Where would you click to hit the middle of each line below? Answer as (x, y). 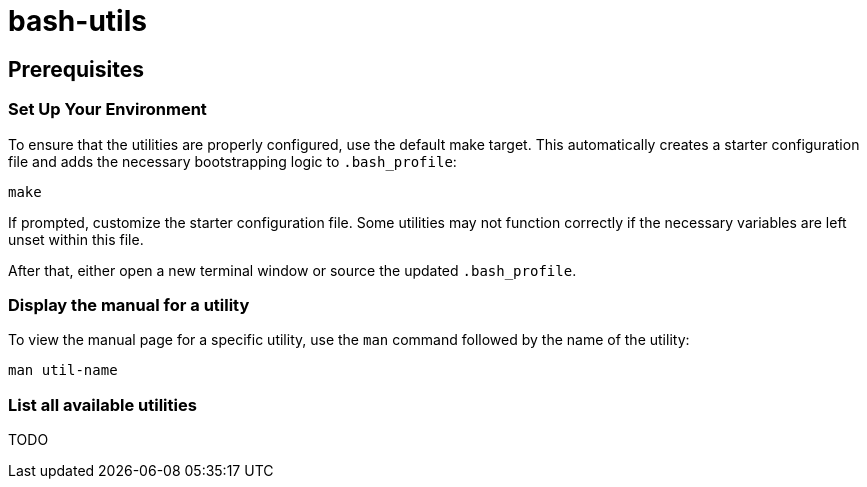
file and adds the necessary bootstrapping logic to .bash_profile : (232, 161)
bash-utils (77, 21)
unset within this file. (76, 239)
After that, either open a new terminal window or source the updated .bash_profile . (292, 270)
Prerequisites (76, 69)
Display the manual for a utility (129, 304)
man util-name (63, 370)
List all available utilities (102, 404)
